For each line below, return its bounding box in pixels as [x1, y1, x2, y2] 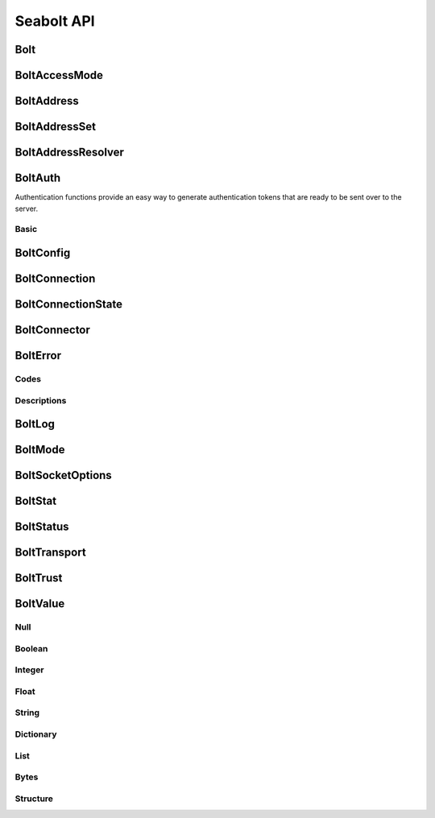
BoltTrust [14, 572, 63, 585]
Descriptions [14, 395, 67, 406]
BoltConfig [14, 246, 71, 259]
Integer [14, 664, 44, 675]
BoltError [14, 349, 62, 362]
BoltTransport [14, 546, 86, 560]
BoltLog [14, 417, 56, 431]
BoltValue [14, 597, 65, 611]
